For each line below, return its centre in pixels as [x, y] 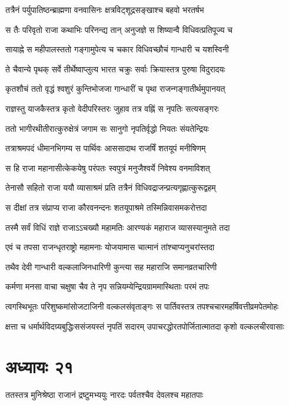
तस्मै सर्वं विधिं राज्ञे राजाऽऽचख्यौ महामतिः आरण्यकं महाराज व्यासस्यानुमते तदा [118, 227]
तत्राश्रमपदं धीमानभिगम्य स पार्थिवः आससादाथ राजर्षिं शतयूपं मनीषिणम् [106, 148]
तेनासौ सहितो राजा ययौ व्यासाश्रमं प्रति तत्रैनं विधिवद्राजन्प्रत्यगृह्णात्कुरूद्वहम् [111, 187]
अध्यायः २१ [39, 366]
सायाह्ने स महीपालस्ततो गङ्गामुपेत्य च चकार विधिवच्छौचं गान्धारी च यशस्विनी [117, 49]
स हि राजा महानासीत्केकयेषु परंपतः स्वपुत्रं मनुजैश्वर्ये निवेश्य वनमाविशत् [108, 167]
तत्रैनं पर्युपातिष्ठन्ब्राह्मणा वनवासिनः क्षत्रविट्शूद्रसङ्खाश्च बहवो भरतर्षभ [105, 9]
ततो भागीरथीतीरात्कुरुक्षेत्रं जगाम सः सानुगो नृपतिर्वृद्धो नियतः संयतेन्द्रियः [107, 128]
